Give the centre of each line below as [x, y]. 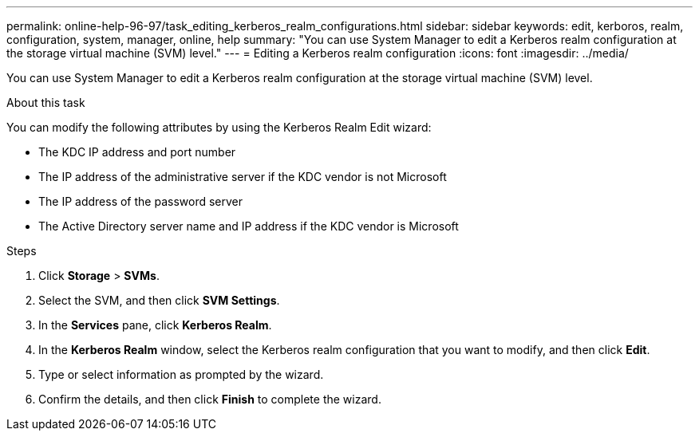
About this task [46, 102]
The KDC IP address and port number [137, 152]
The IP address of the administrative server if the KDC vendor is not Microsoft [243, 177]
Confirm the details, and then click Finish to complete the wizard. [210, 399]
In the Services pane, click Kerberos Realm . [155, 325]
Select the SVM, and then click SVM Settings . [159, 300]
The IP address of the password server [141, 201]
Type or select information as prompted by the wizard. [181, 374]
